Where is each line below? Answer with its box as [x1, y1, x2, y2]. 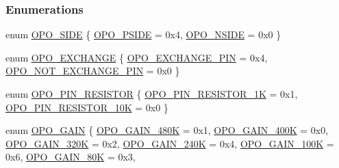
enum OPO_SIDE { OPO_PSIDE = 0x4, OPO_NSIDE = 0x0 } [5, 27, 281, 42]
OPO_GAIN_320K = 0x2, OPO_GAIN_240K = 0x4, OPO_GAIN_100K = [5, 136, 334, 150]
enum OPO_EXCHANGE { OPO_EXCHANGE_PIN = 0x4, [5, 50, 268, 64]
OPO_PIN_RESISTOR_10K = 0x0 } [5, 100, 168, 114]
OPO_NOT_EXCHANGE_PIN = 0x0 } [5, 64, 180, 78]
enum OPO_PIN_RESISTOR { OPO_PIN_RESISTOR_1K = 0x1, [5, 87, 298, 100]
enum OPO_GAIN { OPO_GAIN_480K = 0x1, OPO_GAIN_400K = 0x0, [5, 123, 329, 137]
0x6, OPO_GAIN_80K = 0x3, [5, 150, 136, 164]
